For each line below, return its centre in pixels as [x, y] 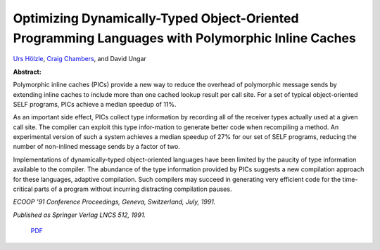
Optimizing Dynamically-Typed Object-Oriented [156, 18]
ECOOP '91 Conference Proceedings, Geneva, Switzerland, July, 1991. [114, 202]
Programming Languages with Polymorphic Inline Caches [185, 38]
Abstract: [27, 72]
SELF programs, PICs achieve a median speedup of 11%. [95, 104]
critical [23, 189]
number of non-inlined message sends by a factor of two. [97, 147]
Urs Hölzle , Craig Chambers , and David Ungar [80, 59]
